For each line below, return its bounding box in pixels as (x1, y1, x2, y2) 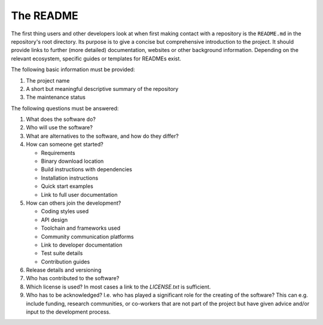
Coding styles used (41, 208, 89, 215)
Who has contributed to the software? (26, 275, 120, 282)
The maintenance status (26, 93, 86, 101)
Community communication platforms (41, 233, 134, 240)
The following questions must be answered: (11, 105, 119, 112)
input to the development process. (26, 308, 111, 315)
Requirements (41, 149, 75, 156)
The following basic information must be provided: (11, 66, 135, 73)
